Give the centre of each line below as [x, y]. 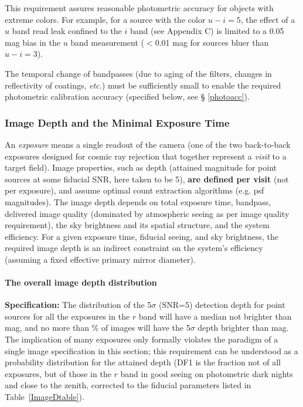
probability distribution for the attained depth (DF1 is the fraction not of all [143, 362]
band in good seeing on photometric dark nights [207, 373]
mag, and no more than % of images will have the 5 [98, 328]
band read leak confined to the [67, 31]
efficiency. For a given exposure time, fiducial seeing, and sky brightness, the [142, 236]
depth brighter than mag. [243, 328]
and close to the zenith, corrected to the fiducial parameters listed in [128, 385]
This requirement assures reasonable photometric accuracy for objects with [139, 8]
